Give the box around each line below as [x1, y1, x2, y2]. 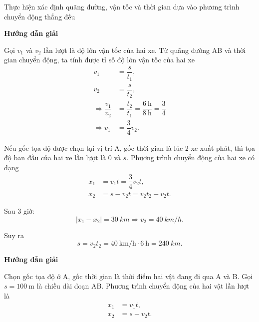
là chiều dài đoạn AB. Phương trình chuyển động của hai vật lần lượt [36, 281, 250, 291]
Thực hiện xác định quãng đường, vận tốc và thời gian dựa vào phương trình [4, 1, 240, 11]
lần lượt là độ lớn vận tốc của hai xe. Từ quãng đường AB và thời [43, 44, 246, 55]
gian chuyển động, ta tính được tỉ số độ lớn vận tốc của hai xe [4, 54, 195, 65]
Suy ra [4, 230, 24, 240]
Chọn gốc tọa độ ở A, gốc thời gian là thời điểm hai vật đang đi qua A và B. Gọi [4, 271, 253, 281]
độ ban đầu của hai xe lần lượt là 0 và [4, 152, 121, 163]
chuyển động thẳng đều [4, 11, 75, 21]
